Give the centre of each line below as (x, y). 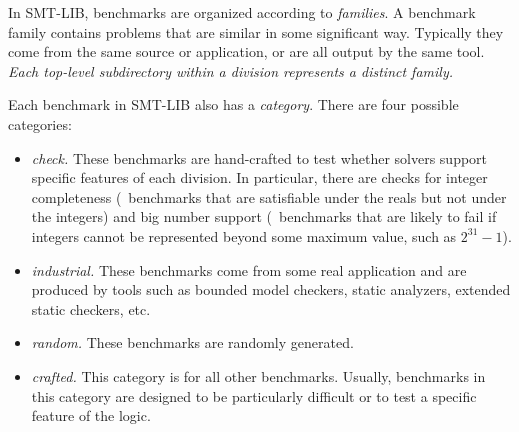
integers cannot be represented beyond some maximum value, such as (244, 235)
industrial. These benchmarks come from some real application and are (249, 269)
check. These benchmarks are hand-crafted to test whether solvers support (259, 157)
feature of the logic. (91, 415)
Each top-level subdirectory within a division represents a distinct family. (231, 70)
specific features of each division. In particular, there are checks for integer (259, 177)
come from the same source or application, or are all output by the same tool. (246, 51)
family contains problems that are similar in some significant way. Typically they (256, 31)
